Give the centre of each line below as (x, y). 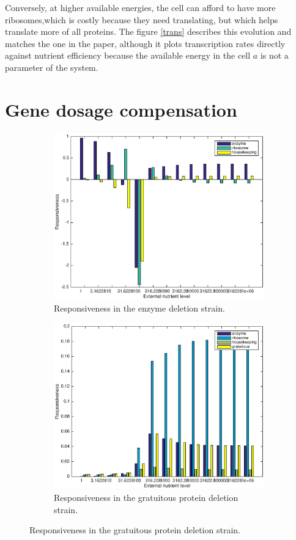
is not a (274, 55)
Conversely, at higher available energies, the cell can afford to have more (140, 7)
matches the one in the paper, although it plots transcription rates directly (145, 43)
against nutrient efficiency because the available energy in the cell (128, 55)
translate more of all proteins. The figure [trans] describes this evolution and (148, 31)
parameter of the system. (52, 67)
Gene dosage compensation (121, 109)
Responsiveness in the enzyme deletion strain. (139, 308)
